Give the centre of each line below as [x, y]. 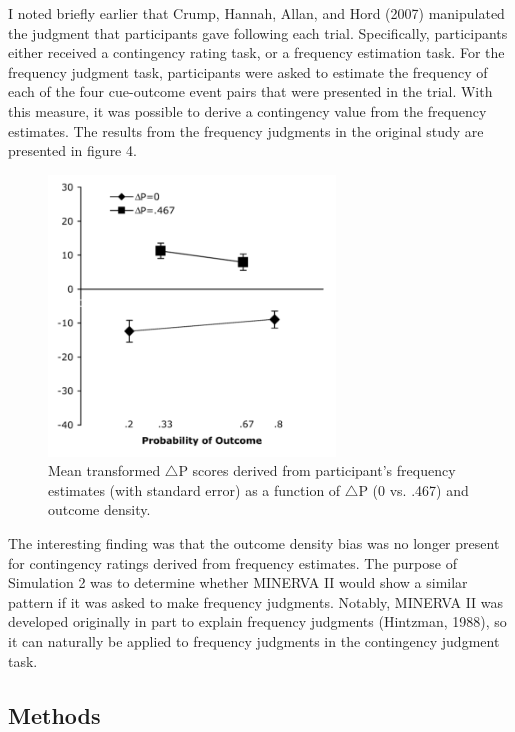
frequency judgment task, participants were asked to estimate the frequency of [248, 71]
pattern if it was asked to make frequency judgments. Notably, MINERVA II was [256, 601]
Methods [54, 714]
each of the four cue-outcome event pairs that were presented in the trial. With [250, 91]
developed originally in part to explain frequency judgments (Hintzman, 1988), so [257, 621]
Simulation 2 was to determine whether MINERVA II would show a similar [238, 582]
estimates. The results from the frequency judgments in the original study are [246, 130]
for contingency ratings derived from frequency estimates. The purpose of [232, 562]
